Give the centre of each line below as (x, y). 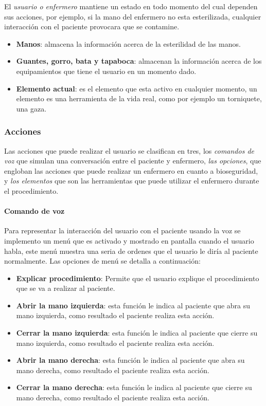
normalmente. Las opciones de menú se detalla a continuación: (102, 261)
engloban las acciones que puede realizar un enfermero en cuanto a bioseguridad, (131, 170)
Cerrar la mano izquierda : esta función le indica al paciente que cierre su (137, 333)
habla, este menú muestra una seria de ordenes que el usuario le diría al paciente (131, 251)
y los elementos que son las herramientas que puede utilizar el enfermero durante (132, 181)
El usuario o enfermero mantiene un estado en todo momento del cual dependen (131, 6)
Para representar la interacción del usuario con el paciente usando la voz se (122, 230)
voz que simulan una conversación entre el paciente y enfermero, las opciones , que (133, 161)
